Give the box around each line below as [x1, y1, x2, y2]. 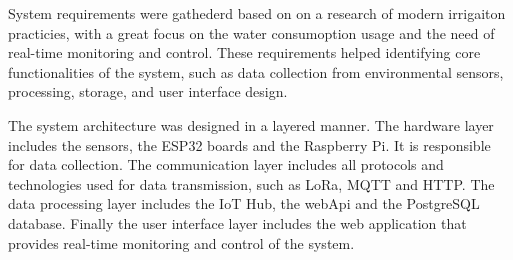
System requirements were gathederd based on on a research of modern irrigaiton [8, 3, 506, 23]
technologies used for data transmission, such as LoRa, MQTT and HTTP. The [8, 173, 495, 194]
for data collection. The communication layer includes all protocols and [8, 154, 444, 175]
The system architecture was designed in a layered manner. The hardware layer [8, 114, 494, 135]
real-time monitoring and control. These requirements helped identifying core [8, 42, 481, 63]
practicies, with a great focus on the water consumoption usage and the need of [8, 22, 495, 43]
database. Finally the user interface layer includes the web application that [8, 212, 467, 233]
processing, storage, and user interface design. [8, 81, 288, 102]
